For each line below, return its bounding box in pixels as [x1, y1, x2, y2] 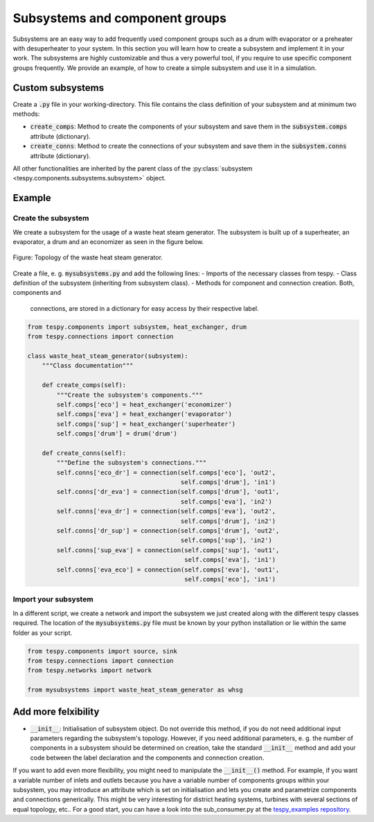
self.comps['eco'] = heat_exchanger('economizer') [56, 400, 232, 409]
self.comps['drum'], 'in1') [180, 479, 276, 486]
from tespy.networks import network [27, 667, 152, 674]
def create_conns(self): [42, 449, 127, 457]
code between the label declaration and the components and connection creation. [30, 753, 265, 762]
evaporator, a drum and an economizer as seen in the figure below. [12, 237, 204, 246]
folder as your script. [12, 628, 73, 637]
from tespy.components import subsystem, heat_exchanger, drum [27, 323, 247, 331]
